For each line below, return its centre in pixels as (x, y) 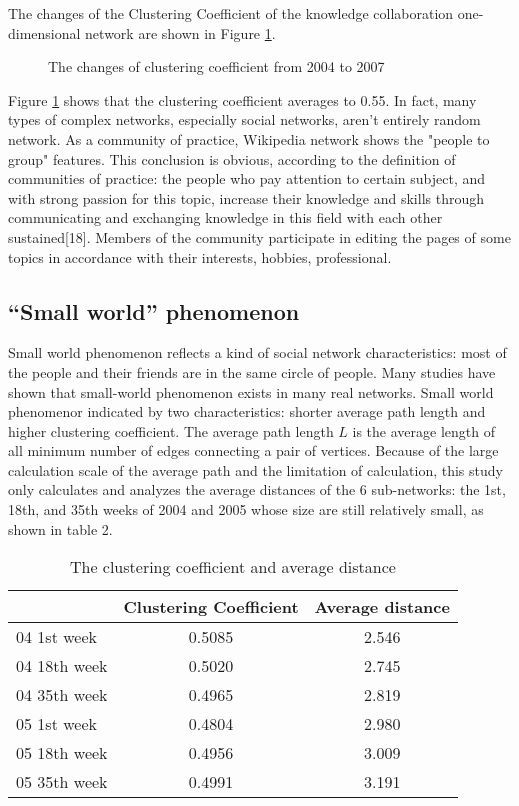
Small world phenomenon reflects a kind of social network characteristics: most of (257, 352)
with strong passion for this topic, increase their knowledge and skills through (246, 197)
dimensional (44, 32)
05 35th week (62, 782)
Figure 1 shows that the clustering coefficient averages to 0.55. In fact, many (242, 99)
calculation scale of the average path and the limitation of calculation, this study (255, 469)
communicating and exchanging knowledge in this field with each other (225, 217)
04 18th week (62, 666)
